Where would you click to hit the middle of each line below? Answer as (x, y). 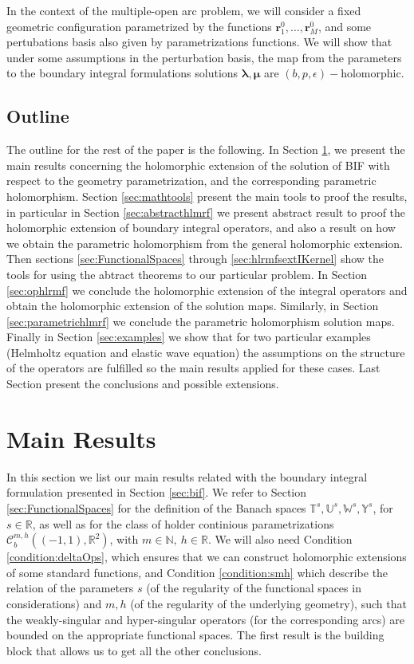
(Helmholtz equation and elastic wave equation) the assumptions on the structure (206, 352)
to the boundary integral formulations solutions (122, 73)
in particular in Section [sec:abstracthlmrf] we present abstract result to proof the (206, 212)
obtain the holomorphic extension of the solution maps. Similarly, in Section (193, 306)
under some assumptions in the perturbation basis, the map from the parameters (204, 57)
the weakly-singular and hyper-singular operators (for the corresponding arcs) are (205, 619)
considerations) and (54, 603)
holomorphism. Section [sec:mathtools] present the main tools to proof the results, (207, 196)
